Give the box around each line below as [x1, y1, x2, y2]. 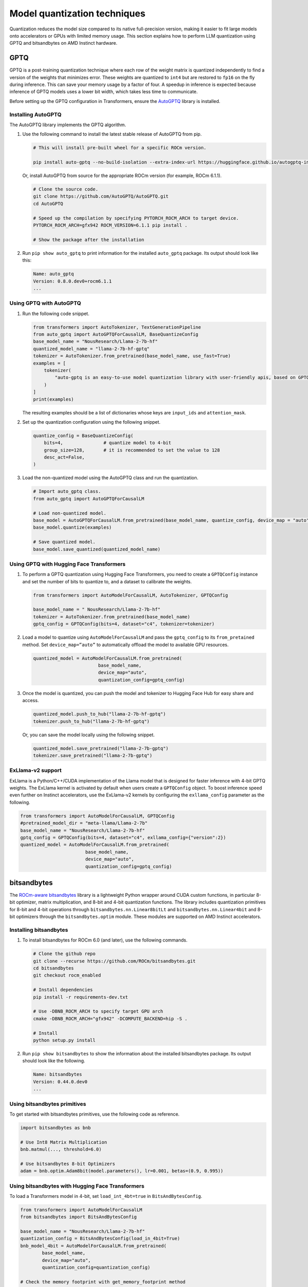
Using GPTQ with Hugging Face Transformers [9, 560, 126, 567]
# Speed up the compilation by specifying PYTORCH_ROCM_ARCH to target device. [33, 215, 239, 221]
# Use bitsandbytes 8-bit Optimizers [20, 1161, 115, 1167]
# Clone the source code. [33, 186, 99, 193]
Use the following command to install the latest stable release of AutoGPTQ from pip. [22, 131, 202, 137]
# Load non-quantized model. [33, 510, 107, 516]
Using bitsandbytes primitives [9, 1100, 87, 1107]
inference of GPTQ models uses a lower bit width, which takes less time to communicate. [9, 89, 198, 95]
